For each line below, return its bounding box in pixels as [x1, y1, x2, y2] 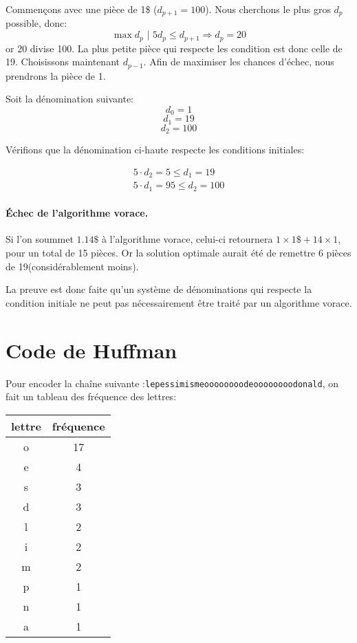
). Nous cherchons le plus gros [205, 2, 331, 16]
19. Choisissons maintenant [6, 54, 120, 69]
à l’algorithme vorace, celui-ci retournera [102, 232, 273, 246]
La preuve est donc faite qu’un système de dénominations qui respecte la [6, 282, 312, 296]
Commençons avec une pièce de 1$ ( [6, 2, 158, 16]
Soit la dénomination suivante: [6, 91, 133, 106]
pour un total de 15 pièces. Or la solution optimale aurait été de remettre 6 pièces [6, 246, 351, 260]
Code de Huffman [6, 336, 177, 364]
